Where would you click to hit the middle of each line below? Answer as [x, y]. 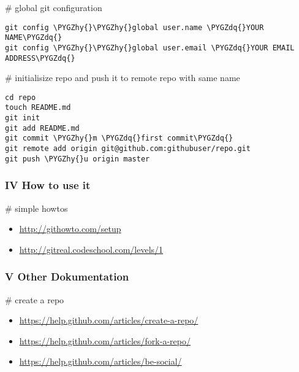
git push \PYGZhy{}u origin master [78, 159]
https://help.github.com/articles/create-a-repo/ [109, 320]
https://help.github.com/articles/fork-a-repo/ [105, 340]
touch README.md [38, 108]
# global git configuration [54, 7]
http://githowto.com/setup [70, 229]
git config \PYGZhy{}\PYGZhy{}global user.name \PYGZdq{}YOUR [134, 27]
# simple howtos [36, 208]
